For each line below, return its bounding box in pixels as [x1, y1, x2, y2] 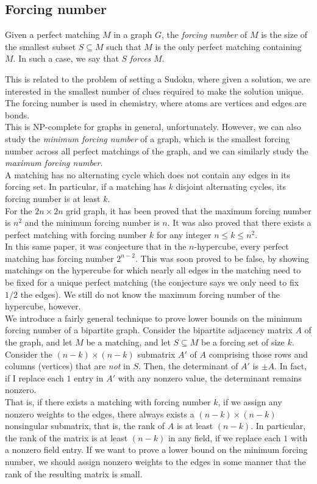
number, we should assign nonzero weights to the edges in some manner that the [5, 455, 306, 468]
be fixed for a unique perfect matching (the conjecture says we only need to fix [5, 276, 299, 289]
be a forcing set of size [201, 336, 285, 349]
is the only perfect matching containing [155, 40, 302, 52]
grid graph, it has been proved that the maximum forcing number [66, 204, 312, 217]
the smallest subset [5, 40, 76, 52]
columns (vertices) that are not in [5, 359, 130, 372]
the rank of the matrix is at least [5, 431, 128, 444]
